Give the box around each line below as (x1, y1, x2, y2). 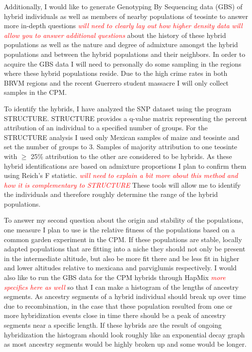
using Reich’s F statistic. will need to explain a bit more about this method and (4, 170, 238, 180)
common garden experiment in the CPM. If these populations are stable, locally (4, 234, 242, 244)
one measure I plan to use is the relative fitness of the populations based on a (4, 225, 235, 235)
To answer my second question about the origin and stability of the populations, (4, 215, 244, 225)
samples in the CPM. (4, 87, 67, 97)
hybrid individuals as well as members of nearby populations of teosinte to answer (4, 11, 248, 21)
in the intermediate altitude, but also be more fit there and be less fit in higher (4, 253, 239, 263)
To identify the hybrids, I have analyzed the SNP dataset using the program (4, 103, 232, 113)
